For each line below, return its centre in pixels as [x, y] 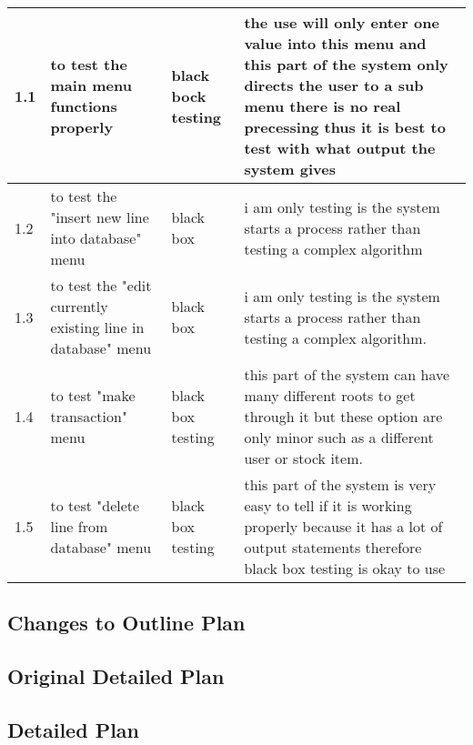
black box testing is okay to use [345, 568]
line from [79, 526]
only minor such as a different [339, 437]
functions [84, 106]
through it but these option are [343, 416]
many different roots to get [330, 395]
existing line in [97, 327]
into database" [96, 238]
